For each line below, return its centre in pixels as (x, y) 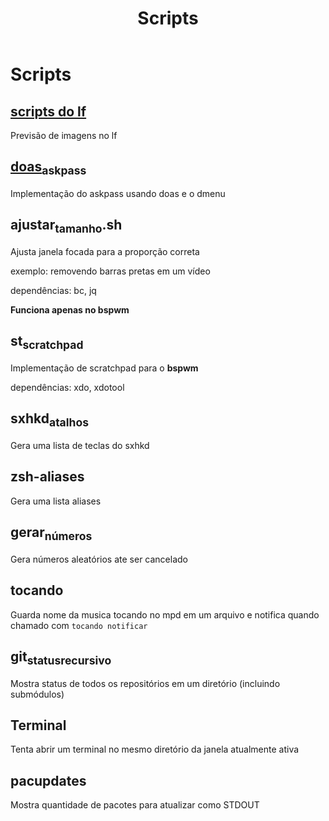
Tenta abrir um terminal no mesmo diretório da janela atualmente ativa (155, 749)
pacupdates (48, 780)
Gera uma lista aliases (56, 501)
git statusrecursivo (61, 658)
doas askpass (48, 168)
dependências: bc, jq (53, 290)
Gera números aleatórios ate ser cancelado (99, 559)
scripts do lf (48, 111)
